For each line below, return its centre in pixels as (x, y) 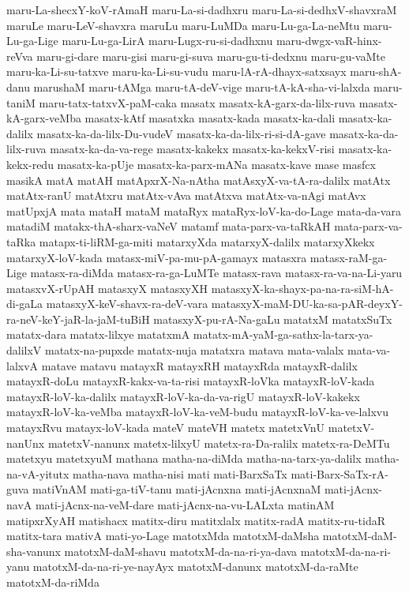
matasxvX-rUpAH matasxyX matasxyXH (107, 288)
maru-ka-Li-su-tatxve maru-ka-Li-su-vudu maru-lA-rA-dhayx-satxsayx (176, 71)
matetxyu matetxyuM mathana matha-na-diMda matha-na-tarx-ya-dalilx (184, 458)
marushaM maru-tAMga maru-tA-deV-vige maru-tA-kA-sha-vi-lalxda (202, 86)
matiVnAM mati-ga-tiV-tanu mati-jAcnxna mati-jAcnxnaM (177, 489)
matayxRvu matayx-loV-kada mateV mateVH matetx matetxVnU (166, 428)
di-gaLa (25, 304)
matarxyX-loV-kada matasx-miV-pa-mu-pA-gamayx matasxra (157, 257)
